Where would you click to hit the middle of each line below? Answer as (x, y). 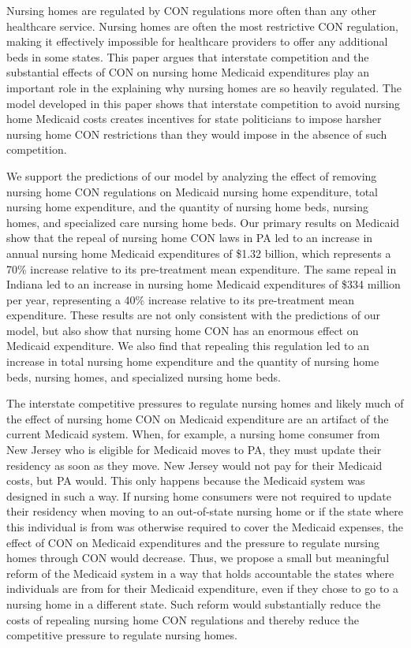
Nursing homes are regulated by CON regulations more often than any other (192, 10)
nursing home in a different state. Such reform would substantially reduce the (194, 603)
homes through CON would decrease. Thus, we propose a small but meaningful (198, 558)
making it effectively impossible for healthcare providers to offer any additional (197, 41)
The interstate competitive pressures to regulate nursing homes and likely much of (205, 403)
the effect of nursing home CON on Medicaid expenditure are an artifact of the (198, 418)
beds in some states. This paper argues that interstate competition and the (188, 56)
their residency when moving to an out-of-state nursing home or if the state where (205, 511)
